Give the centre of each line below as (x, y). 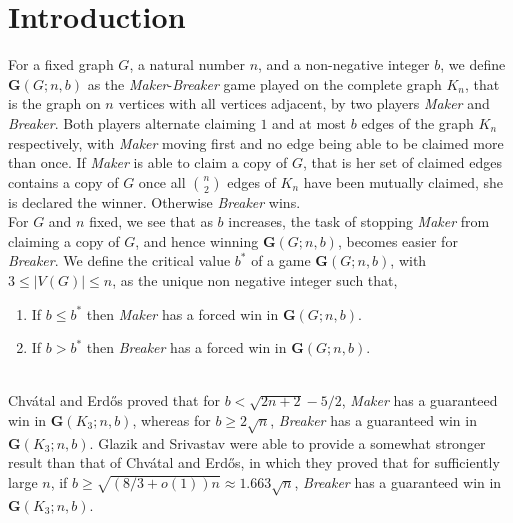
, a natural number (187, 64)
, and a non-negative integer (344, 64)
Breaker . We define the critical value (119, 260)
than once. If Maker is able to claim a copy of (148, 162)
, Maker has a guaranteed (419, 400)
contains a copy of (63, 181)
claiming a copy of (64, 240)
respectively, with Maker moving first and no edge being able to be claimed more (256, 142)
